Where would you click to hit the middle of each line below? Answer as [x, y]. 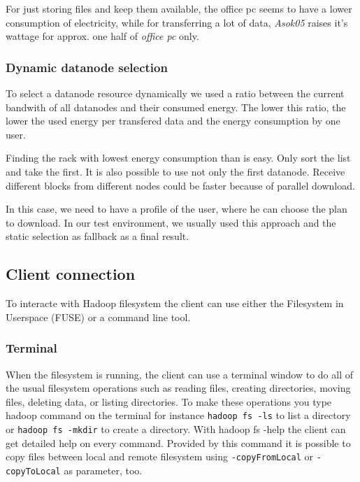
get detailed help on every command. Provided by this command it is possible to [178, 442]
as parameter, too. [103, 470]
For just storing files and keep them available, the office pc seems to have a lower [179, 8]
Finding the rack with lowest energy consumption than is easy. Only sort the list [178, 158]
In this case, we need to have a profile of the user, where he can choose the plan [177, 209]
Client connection [71, 274]
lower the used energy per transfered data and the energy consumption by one [173, 121]
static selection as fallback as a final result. [98, 236]
